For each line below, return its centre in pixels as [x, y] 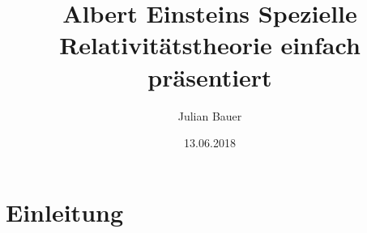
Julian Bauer [210, 115]
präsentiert [210, 76]
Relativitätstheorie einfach [210, 45]
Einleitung [65, 212]
